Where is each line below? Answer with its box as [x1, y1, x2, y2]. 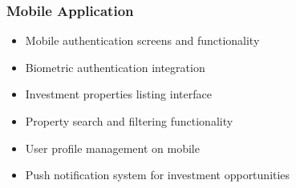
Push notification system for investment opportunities [25, 166, 290, 183]
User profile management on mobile [25, 139, 200, 156]
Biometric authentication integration [25, 58, 205, 75]
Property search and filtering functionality [25, 113, 233, 129]
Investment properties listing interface [25, 86, 212, 102]
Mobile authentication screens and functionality [25, 32, 260, 49]
